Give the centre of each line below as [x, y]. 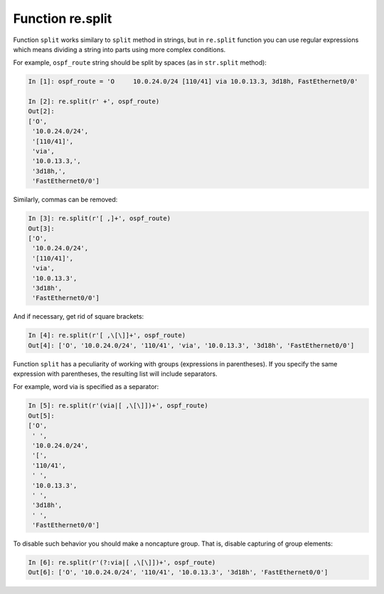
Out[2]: [41, 111]
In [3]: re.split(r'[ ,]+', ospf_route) [99, 218]
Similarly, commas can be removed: [65, 200]
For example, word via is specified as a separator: [86, 387]
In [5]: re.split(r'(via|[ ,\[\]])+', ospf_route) [118, 406]
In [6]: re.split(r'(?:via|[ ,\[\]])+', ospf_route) [122, 563]
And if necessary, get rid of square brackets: [79, 317]
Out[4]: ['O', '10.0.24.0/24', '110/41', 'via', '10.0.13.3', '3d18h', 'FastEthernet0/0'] [191, 345]
